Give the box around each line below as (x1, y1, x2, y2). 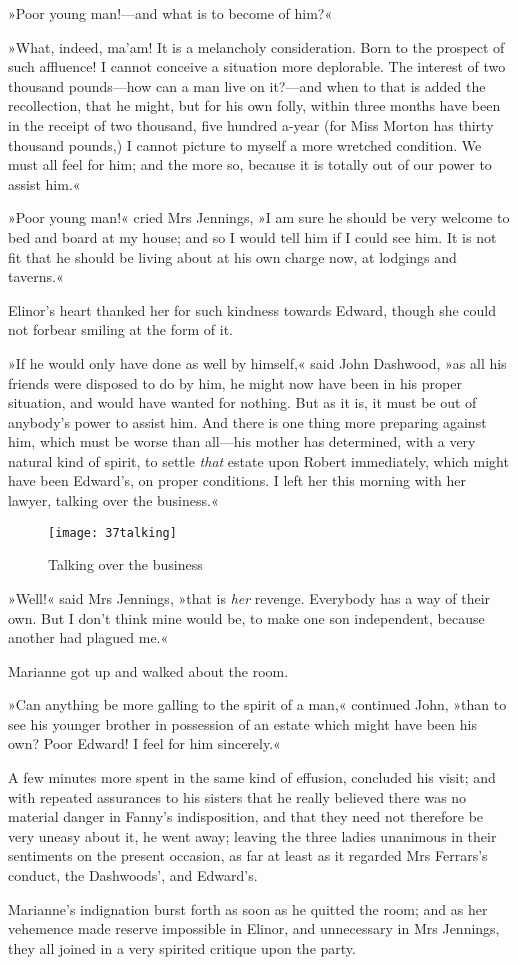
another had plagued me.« (8, 627, 169, 648)
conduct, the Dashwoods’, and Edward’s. (8, 865, 258, 886)
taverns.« (8, 266, 64, 287)
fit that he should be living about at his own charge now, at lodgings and (8, 246, 457, 267)
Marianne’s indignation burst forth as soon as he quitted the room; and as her (8, 898, 488, 919)
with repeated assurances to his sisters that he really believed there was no (8, 786, 467, 807)
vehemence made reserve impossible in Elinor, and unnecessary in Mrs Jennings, (8, 918, 500, 939)
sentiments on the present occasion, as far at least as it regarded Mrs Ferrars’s (8, 845, 488, 866)
